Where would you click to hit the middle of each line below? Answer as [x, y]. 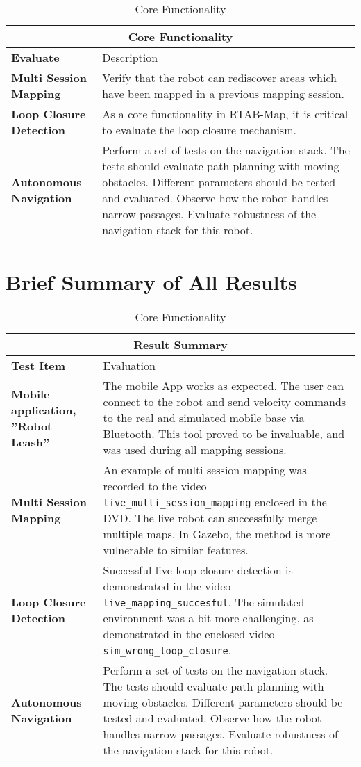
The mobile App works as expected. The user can [224, 386]
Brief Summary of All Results [151, 282]
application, [44, 410]
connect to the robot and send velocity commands [225, 402]
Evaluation [129, 366]
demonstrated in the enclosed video [189, 634]
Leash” [31, 442]
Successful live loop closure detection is [198, 570]
